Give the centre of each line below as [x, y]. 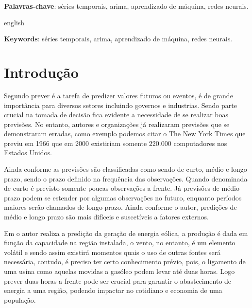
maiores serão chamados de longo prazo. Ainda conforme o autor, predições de [120, 207]
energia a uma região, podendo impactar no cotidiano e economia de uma [113, 290]
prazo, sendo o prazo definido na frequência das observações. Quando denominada [126, 178]
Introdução [41, 72]
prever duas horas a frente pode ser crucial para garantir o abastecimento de [118, 281]
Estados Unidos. [28, 153]
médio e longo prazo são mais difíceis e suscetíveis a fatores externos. [106, 217]
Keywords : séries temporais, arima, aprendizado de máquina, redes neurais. [118, 39]
